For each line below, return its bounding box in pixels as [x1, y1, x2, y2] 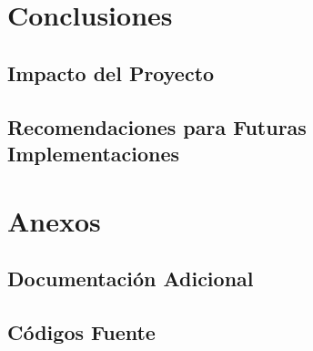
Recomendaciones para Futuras [7, 112, 307, 140]
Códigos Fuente [7, 317, 156, 346]
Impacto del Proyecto [7, 58, 215, 87]
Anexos [7, 201, 101, 239]
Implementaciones [7, 139, 180, 167]
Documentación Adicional [7, 264, 254, 293]
